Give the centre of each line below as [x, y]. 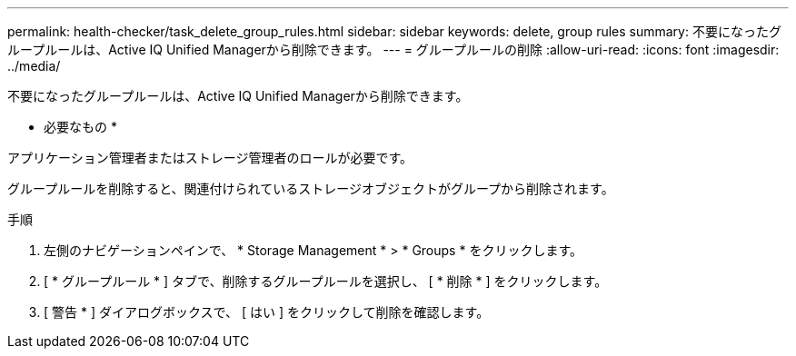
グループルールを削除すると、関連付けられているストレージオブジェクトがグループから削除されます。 [311, 188]
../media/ [34, 66]
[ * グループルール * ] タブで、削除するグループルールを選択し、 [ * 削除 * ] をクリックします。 [326, 281]
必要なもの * [80, 127]
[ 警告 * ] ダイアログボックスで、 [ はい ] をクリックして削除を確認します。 [267, 312]
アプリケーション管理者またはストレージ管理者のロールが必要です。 [210, 158]
